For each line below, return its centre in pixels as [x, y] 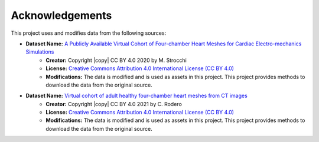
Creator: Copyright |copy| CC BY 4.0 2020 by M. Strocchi [116, 60]
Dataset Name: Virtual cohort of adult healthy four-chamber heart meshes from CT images [136, 96]
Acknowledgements [61, 15]
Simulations [40, 52]
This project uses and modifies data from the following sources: [89, 33]
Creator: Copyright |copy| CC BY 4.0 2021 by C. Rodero [114, 104]
